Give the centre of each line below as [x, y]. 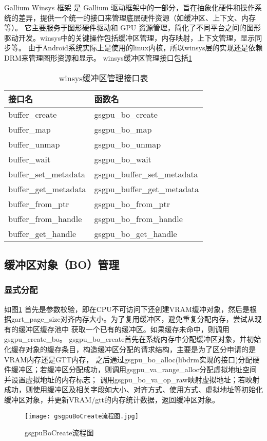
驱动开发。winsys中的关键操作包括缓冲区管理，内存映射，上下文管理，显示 [130, 37]
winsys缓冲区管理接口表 [103, 78]
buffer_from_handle [45, 218]
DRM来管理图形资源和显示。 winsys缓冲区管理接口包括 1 [98, 57]
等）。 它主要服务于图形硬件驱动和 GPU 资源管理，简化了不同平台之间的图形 [133, 27]
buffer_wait [30, 159]
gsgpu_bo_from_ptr [132, 204]
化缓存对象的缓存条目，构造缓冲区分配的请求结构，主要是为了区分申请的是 [130, 349]
